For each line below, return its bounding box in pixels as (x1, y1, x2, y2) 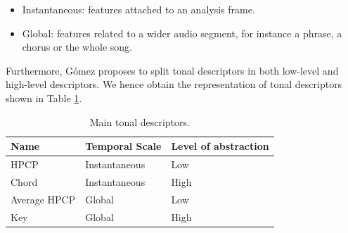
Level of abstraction (171, 139, 269, 153)
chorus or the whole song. (22, 39, 132, 54)
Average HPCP (11, 191, 76, 206)
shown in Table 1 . (6, 90, 82, 105)
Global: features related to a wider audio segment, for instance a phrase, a (22, 25, 342, 40)
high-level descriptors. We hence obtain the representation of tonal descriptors (6, 77, 342, 92)
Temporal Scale (85, 139, 162, 153)
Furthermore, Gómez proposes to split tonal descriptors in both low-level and (6, 63, 339, 77)
